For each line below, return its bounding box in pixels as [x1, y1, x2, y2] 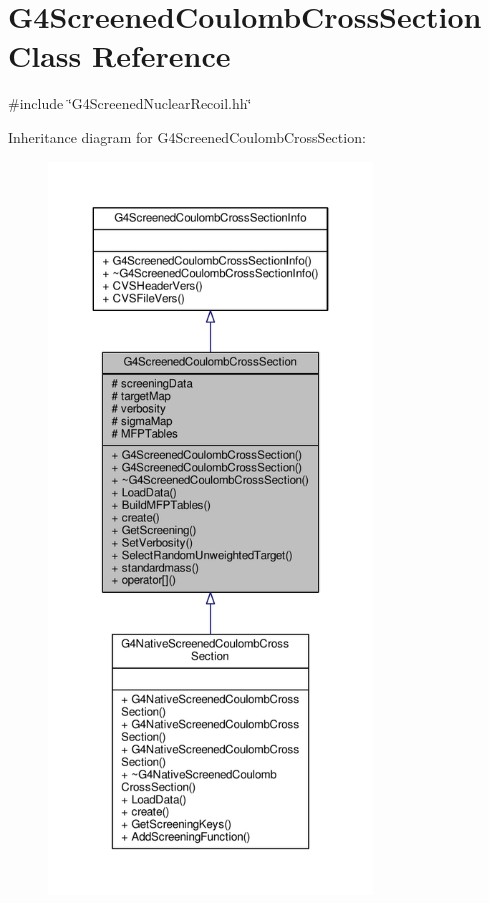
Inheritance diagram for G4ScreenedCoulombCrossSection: [8, 126, 366, 147]
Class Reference [8, 35, 231, 76]
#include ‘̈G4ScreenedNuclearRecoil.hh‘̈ [8, 93, 252, 114]
